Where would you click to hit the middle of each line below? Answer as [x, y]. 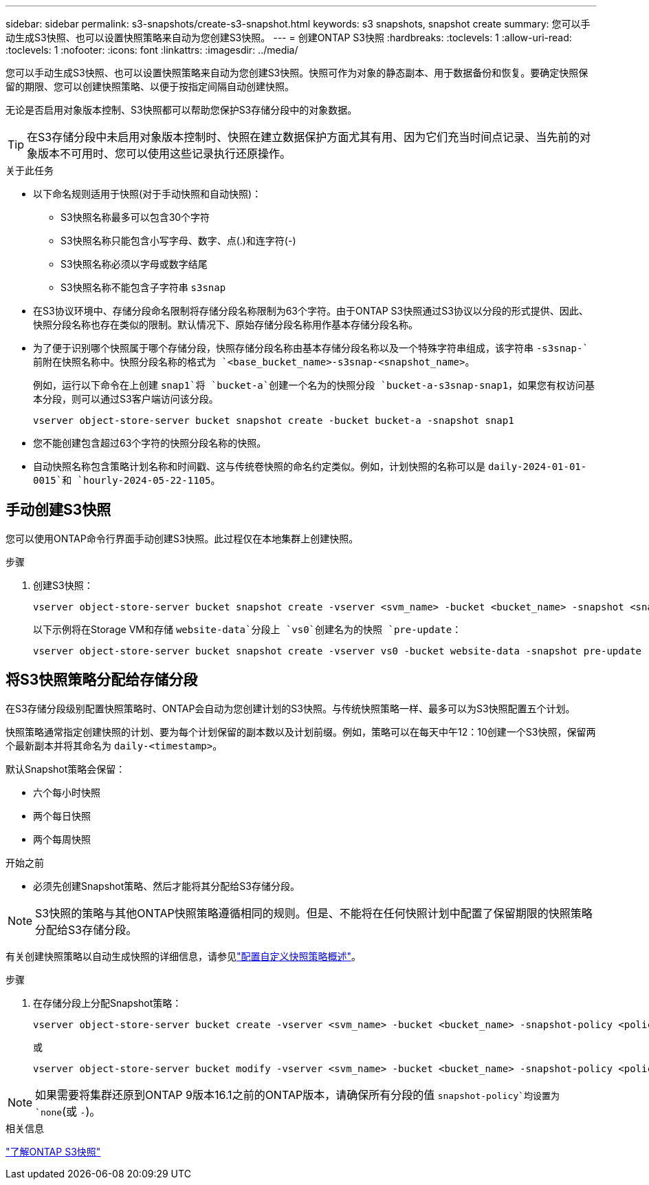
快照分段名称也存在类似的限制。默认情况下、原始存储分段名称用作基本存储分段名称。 [225, 324]
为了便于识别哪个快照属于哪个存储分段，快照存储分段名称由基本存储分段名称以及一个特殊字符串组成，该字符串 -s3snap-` [311, 348]
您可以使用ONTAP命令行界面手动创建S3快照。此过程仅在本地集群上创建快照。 [182, 538]
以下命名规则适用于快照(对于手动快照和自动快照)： [147, 194]
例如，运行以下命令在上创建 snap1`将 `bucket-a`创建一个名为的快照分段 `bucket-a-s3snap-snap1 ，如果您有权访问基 [314, 385]
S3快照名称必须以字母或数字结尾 [134, 264]
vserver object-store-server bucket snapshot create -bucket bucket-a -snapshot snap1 [274, 420]
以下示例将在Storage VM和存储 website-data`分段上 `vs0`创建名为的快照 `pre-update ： [247, 629]
